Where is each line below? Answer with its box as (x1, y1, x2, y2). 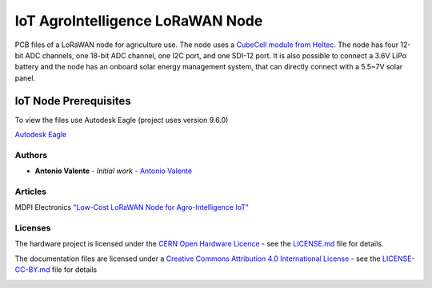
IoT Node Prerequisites (14, 94, 131, 108)
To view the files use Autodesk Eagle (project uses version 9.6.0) (14, 115, 229, 124)
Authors (14, 149, 48, 160)
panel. (14, 73, 36, 83)
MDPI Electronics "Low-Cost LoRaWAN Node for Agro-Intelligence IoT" (14, 203, 250, 212)
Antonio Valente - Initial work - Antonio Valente (34, 166, 192, 176)
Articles (14, 186, 47, 197)
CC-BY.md (14, 265, 50, 274)
